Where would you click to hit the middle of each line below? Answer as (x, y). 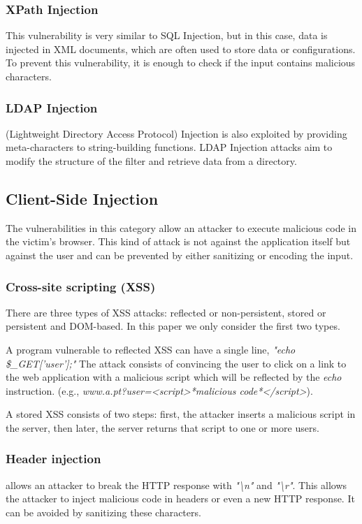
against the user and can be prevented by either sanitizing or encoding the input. (180, 255)
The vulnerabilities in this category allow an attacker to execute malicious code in (181, 227)
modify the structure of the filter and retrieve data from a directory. (151, 161)
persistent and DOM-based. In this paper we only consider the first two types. (173, 326)
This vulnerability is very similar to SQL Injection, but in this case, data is (167, 35)
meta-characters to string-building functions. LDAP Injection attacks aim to (169, 147)
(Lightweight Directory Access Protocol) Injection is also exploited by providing (176, 133)
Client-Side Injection (82, 198)
